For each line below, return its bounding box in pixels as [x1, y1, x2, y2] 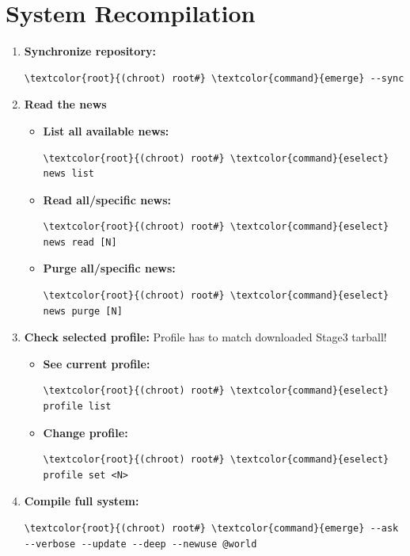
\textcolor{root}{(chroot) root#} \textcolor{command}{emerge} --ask [24, 523, 399, 534]
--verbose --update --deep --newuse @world [24, 538, 257, 550]
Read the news [24, 96, 107, 112]
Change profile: [43, 424, 128, 440]
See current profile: [43, 355, 150, 371]
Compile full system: [24, 493, 139, 509]
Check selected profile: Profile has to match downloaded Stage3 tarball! [24, 329, 387, 345]
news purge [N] [43, 305, 123, 317]
